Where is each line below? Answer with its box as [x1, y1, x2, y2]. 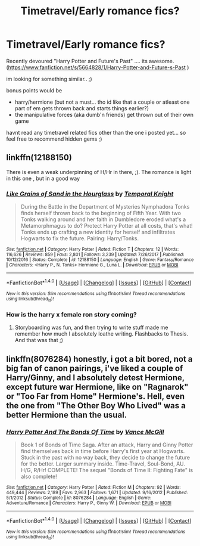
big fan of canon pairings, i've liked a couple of [6, 363, 183, 373]
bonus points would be [6, 86, 62, 94]
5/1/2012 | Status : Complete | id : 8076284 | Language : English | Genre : [6, 495, 152, 501]
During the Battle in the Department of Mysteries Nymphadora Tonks [20, 203, 190, 210]
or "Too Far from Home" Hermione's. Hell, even [6, 391, 185, 401]
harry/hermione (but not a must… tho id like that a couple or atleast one [14, 98, 190, 106]
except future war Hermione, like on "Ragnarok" [6, 381, 189, 392]
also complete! [20, 473, 58, 480]
